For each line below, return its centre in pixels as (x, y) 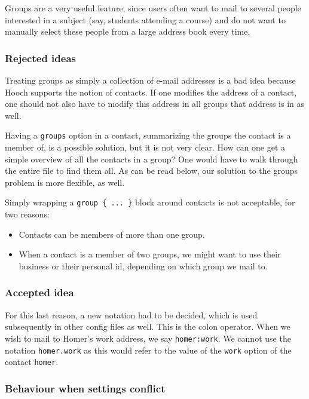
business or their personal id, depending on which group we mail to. (143, 266)
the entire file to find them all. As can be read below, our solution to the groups (151, 171)
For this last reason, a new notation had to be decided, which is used (131, 314)
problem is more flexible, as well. (65, 182)
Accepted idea (39, 292)
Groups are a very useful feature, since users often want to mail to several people (153, 8)
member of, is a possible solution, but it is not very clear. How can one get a (145, 147)
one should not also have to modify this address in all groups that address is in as (155, 104)
